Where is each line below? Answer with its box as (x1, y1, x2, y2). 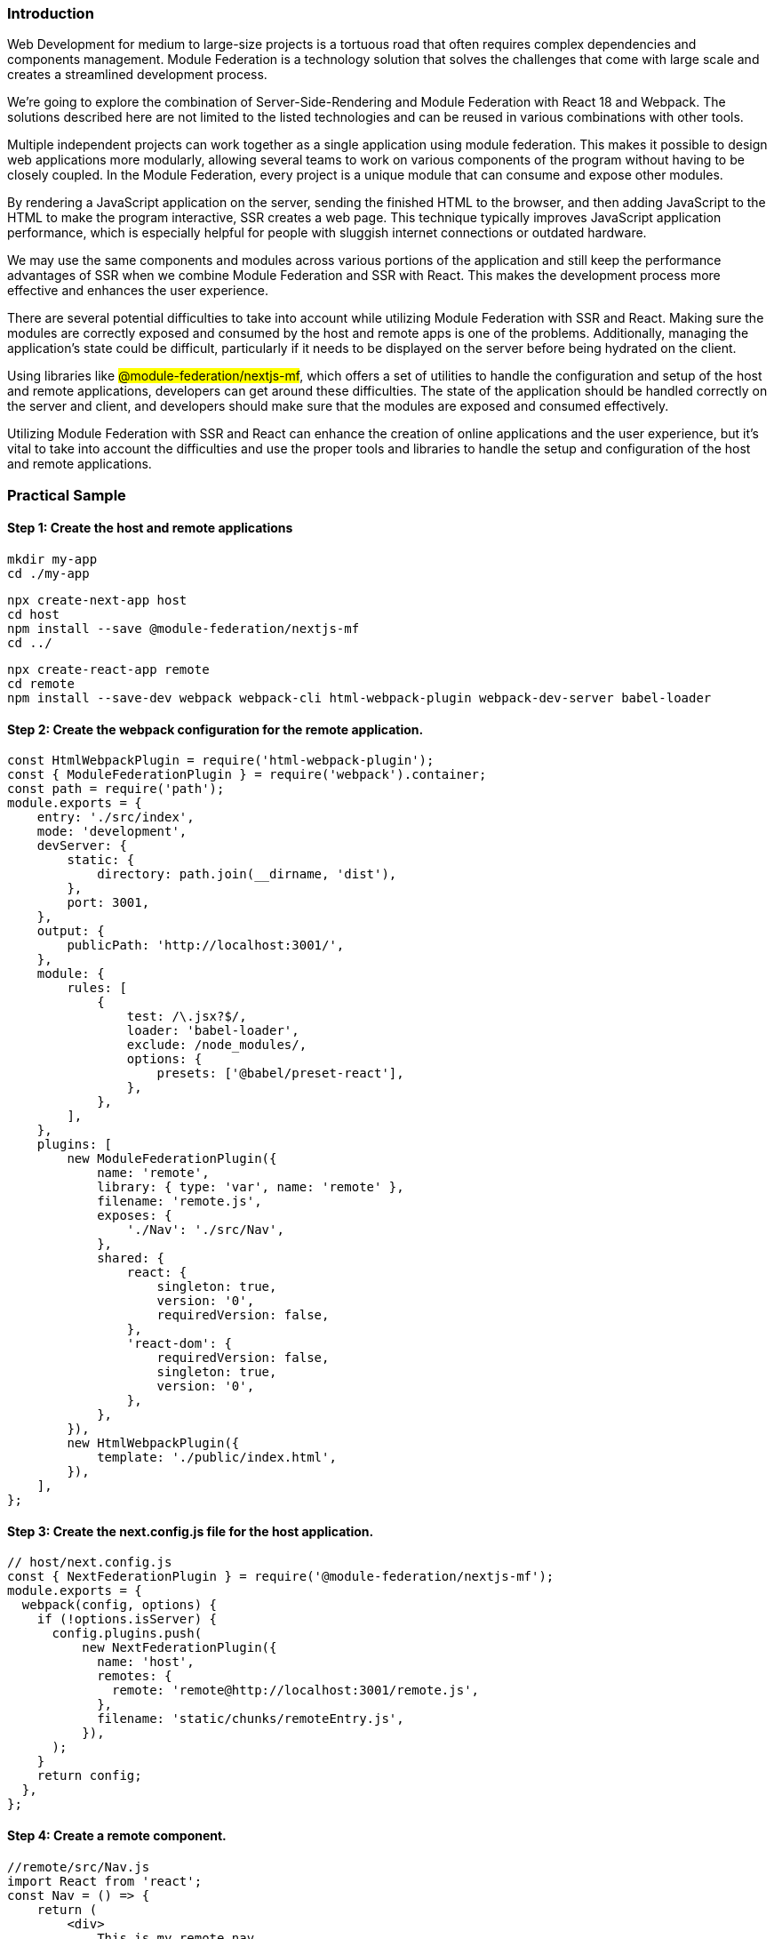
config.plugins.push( (52, 1626, 203, 1641)
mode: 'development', (36, 824, 188, 839)
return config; (36, 1768, 142, 1783)
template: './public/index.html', (97, 1450, 337, 1465)
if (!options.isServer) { (36, 1612, 218, 1627)
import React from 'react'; (7, 1873, 203, 1888)
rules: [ (67, 981, 127, 996)
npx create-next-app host (7, 592, 188, 607)
